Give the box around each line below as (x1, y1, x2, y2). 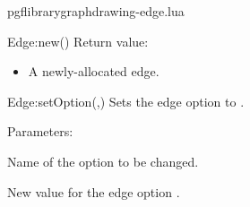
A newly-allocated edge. (28, 62, 159, 81)
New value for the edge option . (7, 182, 180, 201)
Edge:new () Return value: (7, 31, 149, 50)
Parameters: (7, 122, 73, 141)
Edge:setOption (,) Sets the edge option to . (7, 91, 245, 110)
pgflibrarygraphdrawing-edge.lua (7, 2, 185, 20)
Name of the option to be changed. (7, 151, 199, 170)
